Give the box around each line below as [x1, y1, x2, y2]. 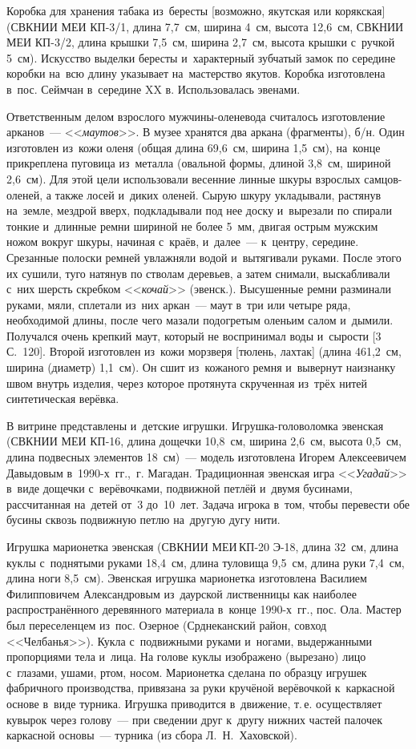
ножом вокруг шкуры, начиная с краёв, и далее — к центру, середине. [6, 233, 359, 250]
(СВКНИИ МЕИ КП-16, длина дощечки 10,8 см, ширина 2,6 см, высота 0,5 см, [6, 433, 402, 449]
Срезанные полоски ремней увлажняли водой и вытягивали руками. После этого [6, 248, 402, 265]
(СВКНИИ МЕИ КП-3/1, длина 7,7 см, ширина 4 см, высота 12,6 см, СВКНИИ [6, 18, 404, 34]
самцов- [364, 170, 402, 187]
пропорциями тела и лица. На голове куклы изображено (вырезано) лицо [6, 648, 366, 665]
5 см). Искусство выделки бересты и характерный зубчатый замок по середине [6, 49, 396, 66]
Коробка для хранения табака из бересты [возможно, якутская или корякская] [6, 2, 386, 18]
